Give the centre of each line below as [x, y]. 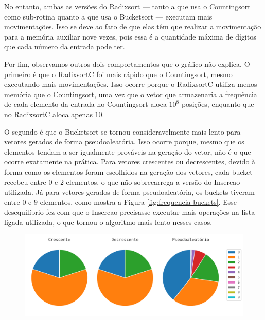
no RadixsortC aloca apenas [48, 114]
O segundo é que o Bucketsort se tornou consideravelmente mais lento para [122, 131]
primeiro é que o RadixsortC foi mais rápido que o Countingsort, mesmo [118, 74]
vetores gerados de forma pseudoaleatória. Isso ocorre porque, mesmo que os [124, 142]
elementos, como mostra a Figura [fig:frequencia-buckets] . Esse [138, 202]
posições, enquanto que [218, 104]
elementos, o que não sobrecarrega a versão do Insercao [153, 182]
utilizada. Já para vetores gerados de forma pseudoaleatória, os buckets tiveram [129, 192]
